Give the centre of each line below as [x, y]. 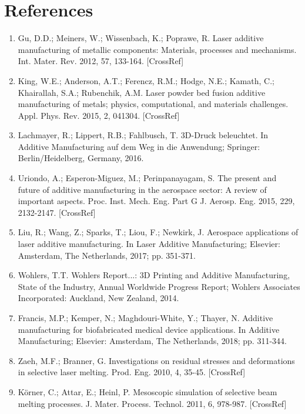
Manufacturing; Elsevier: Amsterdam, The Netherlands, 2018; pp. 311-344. [152, 341]
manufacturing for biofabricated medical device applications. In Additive [149, 329]
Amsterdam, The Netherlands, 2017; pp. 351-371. [107, 255]
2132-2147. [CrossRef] [57, 212]
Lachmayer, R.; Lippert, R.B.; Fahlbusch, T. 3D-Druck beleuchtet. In [143, 135]
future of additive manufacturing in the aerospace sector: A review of [142, 189]
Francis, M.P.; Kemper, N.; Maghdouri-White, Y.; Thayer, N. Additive [145, 318]
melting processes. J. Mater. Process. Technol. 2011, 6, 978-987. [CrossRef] [152, 403]
